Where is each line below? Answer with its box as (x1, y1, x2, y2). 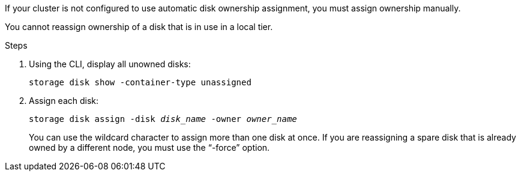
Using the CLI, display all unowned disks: (29, 59, 191, 69)
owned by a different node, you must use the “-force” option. (29, 142, 270, 153)
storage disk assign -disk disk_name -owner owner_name (29, 114, 297, 124)
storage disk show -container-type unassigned (29, 77, 251, 87)
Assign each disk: (29, 96, 99, 106)
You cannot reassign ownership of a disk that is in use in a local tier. (5, 22, 273, 32)
